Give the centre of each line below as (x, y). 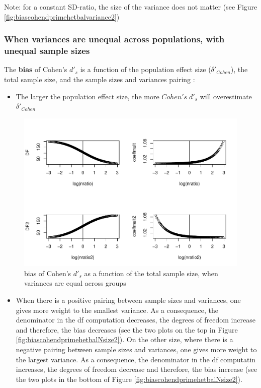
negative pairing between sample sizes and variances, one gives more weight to (136, 349)
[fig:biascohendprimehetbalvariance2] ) (62, 16)
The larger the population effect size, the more (88, 96)
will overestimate (226, 96)
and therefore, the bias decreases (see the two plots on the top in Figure (127, 329)
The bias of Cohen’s (36, 69)
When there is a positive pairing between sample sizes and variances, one (128, 300)
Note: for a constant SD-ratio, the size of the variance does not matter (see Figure (131, 7)
